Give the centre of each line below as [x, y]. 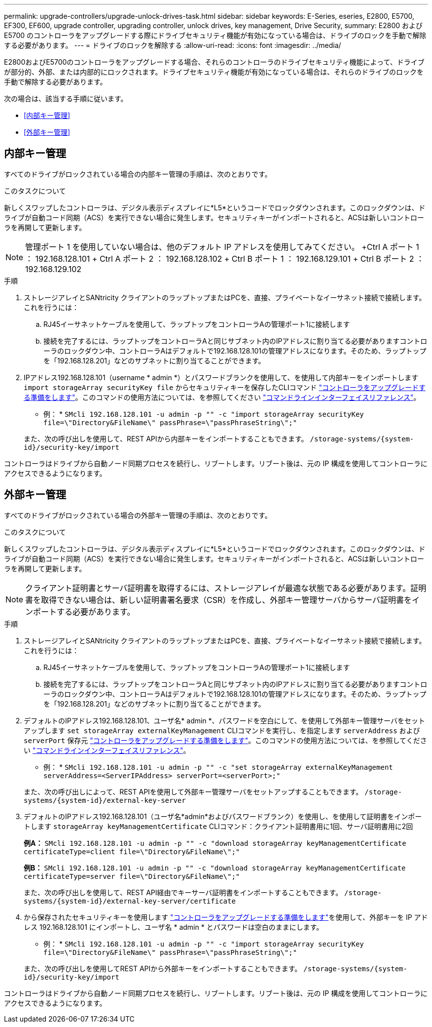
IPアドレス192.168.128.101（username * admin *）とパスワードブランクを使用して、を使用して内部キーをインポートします [221, 377]
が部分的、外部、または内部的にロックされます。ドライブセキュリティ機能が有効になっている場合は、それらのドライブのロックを [214, 72]
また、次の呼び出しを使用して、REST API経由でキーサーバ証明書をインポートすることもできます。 [183, 892]
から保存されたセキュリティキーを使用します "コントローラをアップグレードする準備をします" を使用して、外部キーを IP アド [226, 917]
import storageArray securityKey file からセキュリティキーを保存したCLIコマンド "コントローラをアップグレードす [225, 387]
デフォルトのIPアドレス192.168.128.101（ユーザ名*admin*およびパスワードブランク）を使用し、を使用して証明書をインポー [223, 816]
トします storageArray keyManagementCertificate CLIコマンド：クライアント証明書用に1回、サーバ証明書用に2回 [218, 826]
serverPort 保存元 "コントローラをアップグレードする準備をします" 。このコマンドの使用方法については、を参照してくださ [225, 740]
